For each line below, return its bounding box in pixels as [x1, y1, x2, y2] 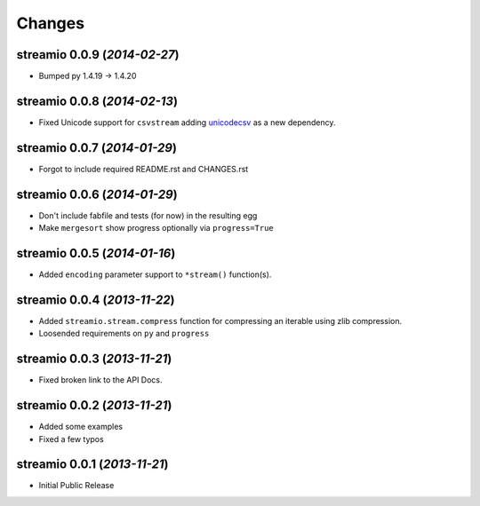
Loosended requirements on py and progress [38, 328, 210, 339]
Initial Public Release [38, 480, 115, 491]
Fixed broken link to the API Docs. [38, 375, 164, 385]
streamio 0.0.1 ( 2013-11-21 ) [16, 457, 169, 472]
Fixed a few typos [38, 433, 104, 444]
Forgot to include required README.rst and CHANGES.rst [38, 163, 249, 174]
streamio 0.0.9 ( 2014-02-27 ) [16, 47, 180, 62]
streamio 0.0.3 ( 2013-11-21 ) [16, 352, 172, 367]
